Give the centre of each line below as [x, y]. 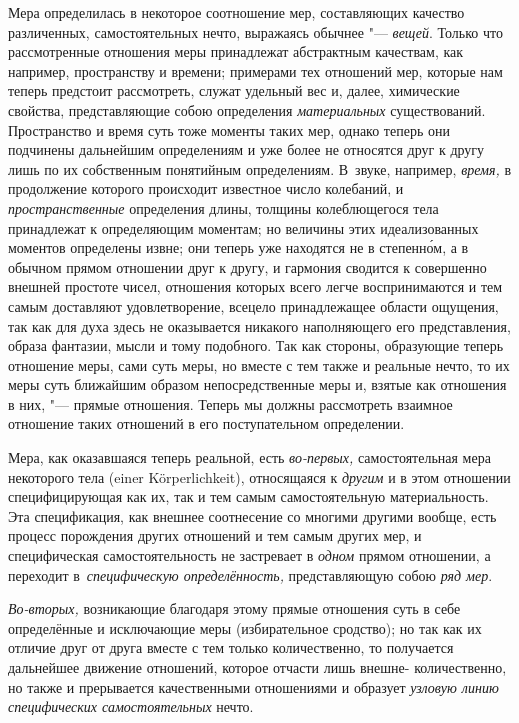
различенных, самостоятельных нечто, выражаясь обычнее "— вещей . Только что [255, 31]
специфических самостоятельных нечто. [131, 706]
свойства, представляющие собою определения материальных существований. [247, 109]
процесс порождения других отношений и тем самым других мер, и [215, 535]
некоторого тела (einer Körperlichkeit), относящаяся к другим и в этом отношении [259, 476]
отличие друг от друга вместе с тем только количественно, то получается [231, 647]
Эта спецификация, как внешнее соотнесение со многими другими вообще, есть [252, 515]
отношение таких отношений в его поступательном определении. [206, 423]
